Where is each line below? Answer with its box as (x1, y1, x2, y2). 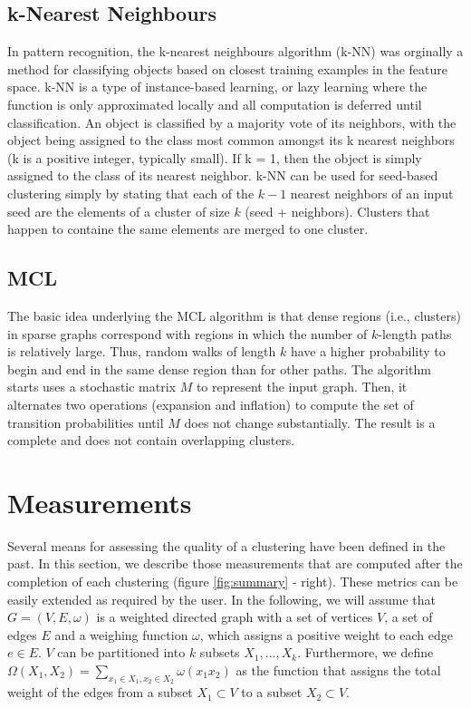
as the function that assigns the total (235, 660, 441, 679)
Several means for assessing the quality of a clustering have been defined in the (7, 536, 446, 555)
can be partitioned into (57, 643, 186, 662)
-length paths (378, 324, 452, 343)
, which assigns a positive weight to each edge (199, 625, 453, 644)
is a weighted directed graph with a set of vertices (96, 607, 373, 626)
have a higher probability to (290, 342, 446, 361)
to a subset (241, 683, 303, 702)
